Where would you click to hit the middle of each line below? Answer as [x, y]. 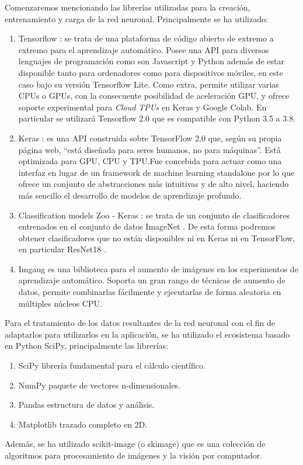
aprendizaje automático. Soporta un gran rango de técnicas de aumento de [152, 280]
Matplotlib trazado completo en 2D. [83, 424]
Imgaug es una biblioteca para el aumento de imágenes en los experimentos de [158, 268]
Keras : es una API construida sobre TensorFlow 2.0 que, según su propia [150, 138]
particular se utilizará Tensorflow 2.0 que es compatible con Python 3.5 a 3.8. [157, 118]
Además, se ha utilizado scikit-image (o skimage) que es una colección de [135, 444]
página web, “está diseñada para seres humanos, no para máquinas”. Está [149, 149]
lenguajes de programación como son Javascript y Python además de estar [151, 61]
